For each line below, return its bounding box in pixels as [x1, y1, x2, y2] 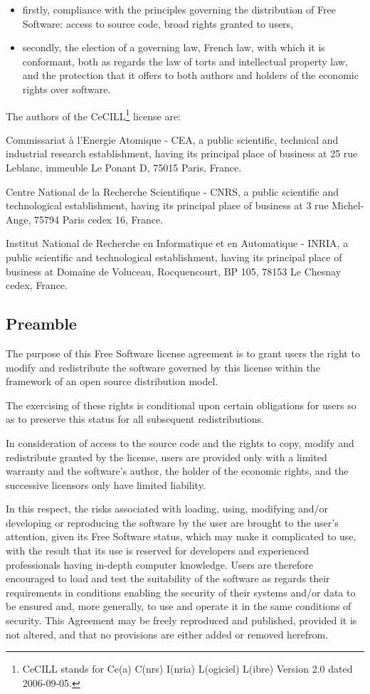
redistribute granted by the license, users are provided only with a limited [6, 449, 327, 464]
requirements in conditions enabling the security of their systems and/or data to [6, 584, 356, 599]
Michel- [332, 198, 364, 213]
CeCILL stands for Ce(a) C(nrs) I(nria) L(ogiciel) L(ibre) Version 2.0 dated [22, 661, 353, 676]
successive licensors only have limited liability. [6, 477, 206, 492]
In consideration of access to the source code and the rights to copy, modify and [6, 435, 354, 450]
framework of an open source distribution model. [6, 374, 218, 389]
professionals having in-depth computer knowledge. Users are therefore [6, 557, 313, 572]
